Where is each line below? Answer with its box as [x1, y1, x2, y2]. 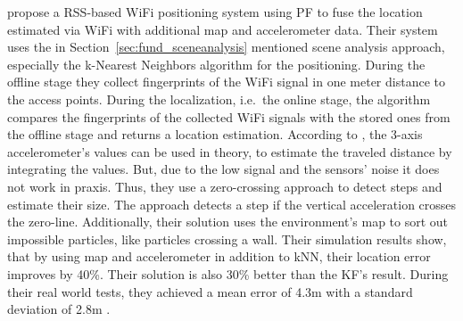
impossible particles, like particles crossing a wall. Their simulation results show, [7, 229, 447, 248]
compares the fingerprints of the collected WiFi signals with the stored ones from [7, 107, 451, 126]
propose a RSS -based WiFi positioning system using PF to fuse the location [7, 3, 423, 21]
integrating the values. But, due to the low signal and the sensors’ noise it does [7, 160, 440, 178]
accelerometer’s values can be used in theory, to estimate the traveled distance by [7, 142, 452, 160]
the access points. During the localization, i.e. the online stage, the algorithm [7, 89, 431, 108]
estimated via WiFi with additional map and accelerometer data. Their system [7, 20, 438, 38]
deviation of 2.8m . [7, 300, 111, 318]
